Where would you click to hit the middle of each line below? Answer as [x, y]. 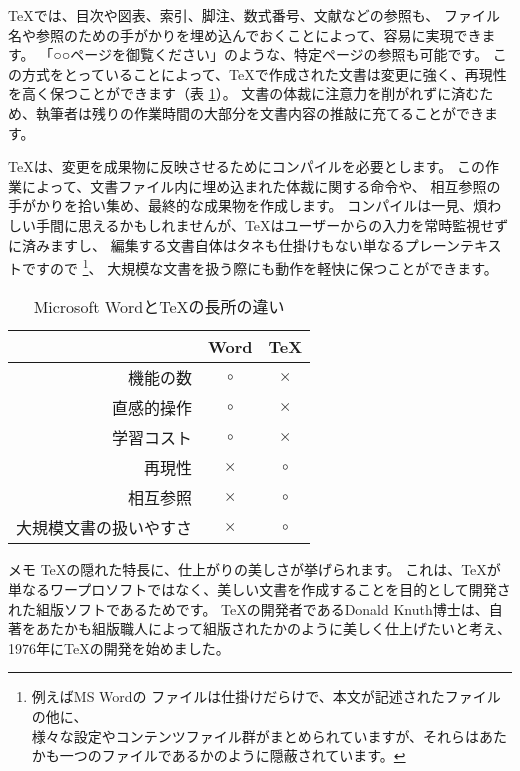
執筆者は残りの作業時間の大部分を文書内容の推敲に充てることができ [259, 112]
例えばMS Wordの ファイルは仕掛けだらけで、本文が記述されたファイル [266, 696]
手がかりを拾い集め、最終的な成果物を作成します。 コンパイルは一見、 [241, 205]
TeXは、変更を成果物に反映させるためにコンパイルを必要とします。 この [246, 166]
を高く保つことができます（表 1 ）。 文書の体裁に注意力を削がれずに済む [244, 93]
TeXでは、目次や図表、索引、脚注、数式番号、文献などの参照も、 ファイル [254, 15]
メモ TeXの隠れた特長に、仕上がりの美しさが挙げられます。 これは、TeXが [254, 569]
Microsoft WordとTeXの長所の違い [159, 307]
